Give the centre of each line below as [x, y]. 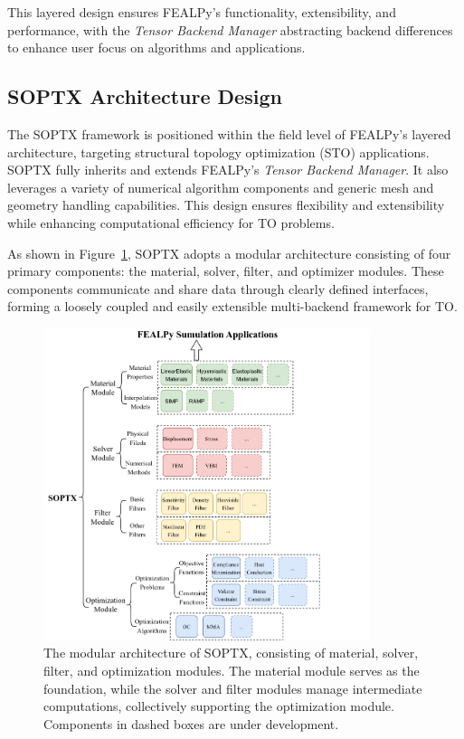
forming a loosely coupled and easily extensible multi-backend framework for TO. [232, 306]
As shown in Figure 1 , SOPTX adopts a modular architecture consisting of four [229, 253]
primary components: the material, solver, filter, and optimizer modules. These [226, 271]
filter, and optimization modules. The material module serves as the [232, 671]
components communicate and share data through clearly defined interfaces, [218, 288]
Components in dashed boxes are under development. [191, 723]
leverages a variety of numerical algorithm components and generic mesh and [221, 187]
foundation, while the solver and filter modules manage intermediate [233, 688]
